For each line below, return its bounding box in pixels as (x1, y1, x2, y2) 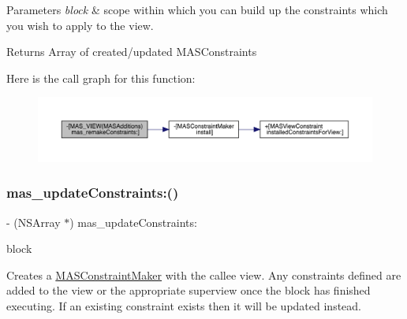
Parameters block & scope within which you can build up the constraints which (6, 2, 388, 17)
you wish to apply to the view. (6, 17, 154, 33)
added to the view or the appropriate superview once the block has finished (6, 282, 371, 299)
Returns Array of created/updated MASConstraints (6, 43, 257, 60)
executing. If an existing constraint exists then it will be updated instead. (6, 297, 362, 313)
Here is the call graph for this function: (6, 69, 196, 86)
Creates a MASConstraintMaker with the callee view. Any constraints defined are (6, 266, 401, 283)
